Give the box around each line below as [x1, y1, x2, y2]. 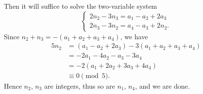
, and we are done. [135, 80, 190, 91]
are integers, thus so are [44, 80, 115, 91]
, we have [120, 31, 148, 41]
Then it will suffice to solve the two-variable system [4, 1, 157, 11]
